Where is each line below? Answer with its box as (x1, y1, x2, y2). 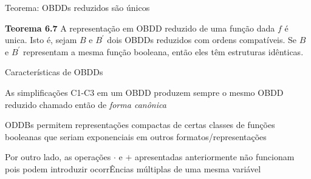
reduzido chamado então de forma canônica (5, 98, 166, 110)
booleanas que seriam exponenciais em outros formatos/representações (5, 130, 267, 143)
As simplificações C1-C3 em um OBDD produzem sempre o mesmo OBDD (5, 86, 284, 98)
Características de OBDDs (5, 66, 103, 78)
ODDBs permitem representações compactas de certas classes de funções (5, 118, 275, 131)
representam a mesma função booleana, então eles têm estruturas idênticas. (23, 45, 304, 58)
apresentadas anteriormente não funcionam (134, 150, 295, 163)
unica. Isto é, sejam (5, 33, 77, 46)
